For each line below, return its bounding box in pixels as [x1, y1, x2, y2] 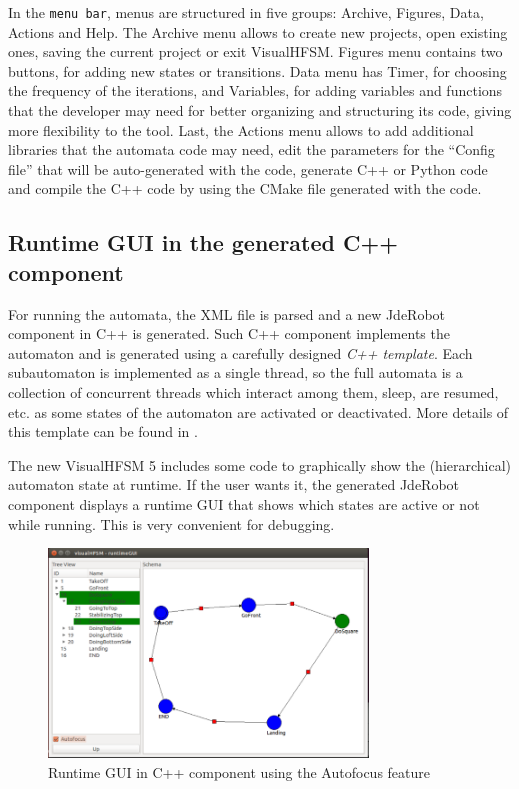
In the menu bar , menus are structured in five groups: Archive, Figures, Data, [8, 2, 484, 22]
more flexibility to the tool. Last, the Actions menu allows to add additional [8, 119, 474, 140]
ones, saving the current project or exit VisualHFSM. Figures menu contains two [8, 41, 503, 62]
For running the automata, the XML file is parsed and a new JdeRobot [8, 303, 446, 324]
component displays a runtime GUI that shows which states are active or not [8, 493, 480, 514]
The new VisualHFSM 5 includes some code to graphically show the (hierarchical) [8, 454, 512, 475]
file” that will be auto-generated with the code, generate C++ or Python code [8, 158, 488, 179]
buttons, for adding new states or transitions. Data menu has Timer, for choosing [8, 60, 507, 81]
